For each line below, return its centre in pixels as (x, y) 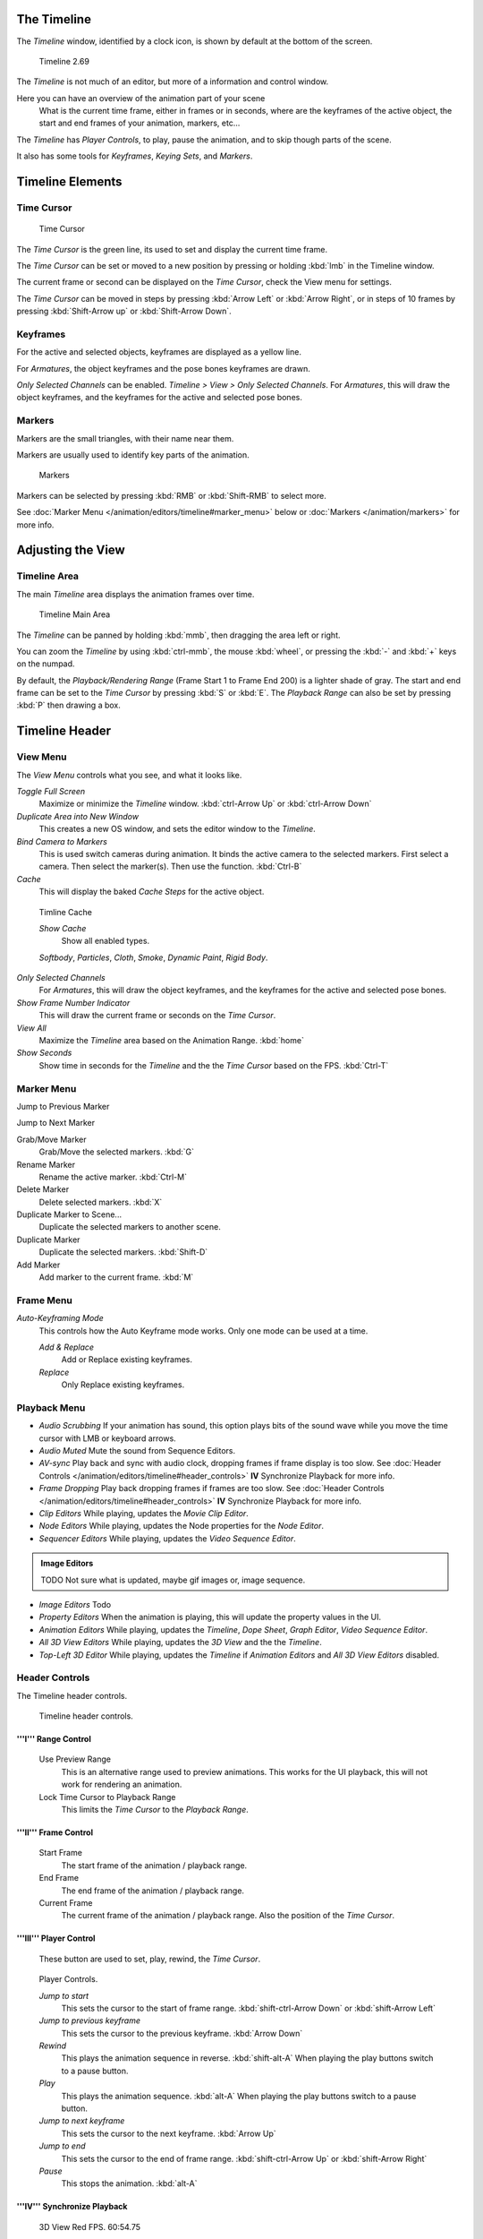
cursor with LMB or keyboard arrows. (107, 1438)
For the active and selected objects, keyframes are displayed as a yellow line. (159, 352)
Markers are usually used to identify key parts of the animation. (133, 455)
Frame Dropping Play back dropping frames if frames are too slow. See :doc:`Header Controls (212, 1488)
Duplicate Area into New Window (77, 816)
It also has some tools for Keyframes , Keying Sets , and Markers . (135, 156)
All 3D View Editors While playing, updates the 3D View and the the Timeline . (180, 1643)
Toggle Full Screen (51, 792)
